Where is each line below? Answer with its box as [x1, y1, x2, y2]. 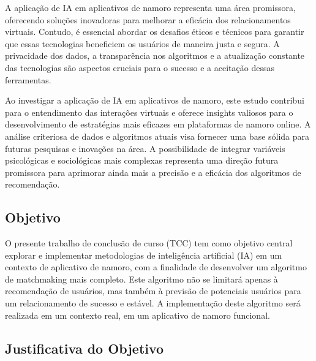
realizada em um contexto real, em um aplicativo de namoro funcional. [5, 308, 270, 321]
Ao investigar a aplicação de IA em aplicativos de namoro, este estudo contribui [5, 94, 304, 107]
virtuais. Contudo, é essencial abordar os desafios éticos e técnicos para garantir [5, 25, 304, 38]
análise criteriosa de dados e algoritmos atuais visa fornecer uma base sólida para [5, 129, 310, 142]
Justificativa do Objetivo [5, 338, 164, 357]
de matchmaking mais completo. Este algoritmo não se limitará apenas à [5, 272, 278, 285]
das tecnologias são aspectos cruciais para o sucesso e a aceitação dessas [5, 61, 274, 74]
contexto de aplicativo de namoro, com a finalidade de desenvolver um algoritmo [5, 260, 307, 273]
